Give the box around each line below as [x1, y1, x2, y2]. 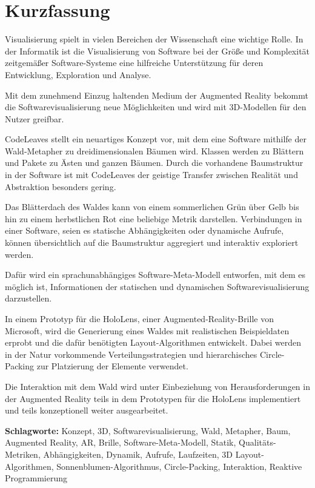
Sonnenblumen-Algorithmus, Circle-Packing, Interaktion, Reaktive [56, 460, 302, 472]
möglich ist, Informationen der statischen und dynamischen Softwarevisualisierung [5, 280, 310, 292]
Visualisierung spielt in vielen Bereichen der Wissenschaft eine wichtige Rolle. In [5, 33, 303, 45]
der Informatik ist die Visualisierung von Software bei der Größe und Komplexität [5, 44, 310, 57]
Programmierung [5, 472, 67, 484]
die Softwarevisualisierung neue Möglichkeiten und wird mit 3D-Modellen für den [5, 101, 307, 113]
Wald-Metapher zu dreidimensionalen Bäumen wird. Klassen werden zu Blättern [5, 144, 304, 157]
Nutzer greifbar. [5, 112, 64, 125]
